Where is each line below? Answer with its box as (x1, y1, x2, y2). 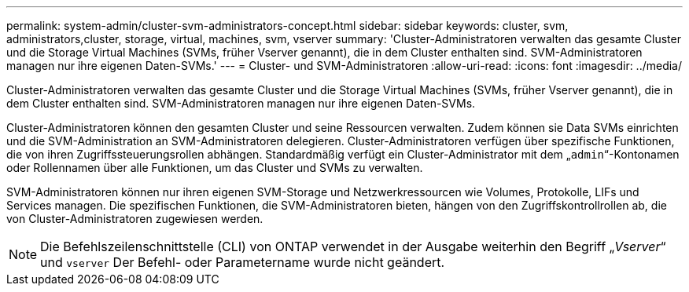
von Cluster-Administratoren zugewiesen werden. (6, 212, 263, 225)
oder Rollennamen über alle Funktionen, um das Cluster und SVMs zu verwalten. (6, 161, 423, 174)
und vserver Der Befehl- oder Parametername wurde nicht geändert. (40, 254, 445, 270)
